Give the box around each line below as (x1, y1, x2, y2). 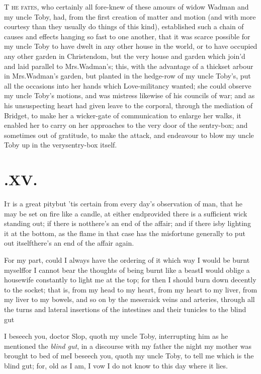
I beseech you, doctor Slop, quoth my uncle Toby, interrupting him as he (4, 331, 228, 341)
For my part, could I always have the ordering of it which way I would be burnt (4, 255, 250, 265)
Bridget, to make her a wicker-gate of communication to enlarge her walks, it (4, 110, 241, 120)
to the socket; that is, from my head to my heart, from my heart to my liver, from (4, 284, 257, 294)
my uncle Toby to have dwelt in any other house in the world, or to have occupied (4, 41, 257, 51)
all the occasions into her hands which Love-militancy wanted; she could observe (4, 80, 251, 91)
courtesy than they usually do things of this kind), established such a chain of (4, 21, 244, 32)
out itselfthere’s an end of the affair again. (4, 238, 134, 248)
